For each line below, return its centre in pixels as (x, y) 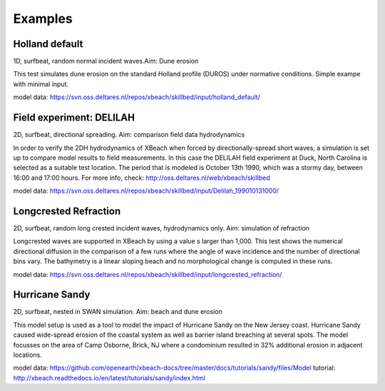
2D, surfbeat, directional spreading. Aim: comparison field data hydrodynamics (129, 135)
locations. (27, 355)
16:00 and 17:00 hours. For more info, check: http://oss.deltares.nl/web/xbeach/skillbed (142, 178)
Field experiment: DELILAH (74, 118)
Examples (43, 19)
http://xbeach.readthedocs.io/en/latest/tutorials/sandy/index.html (109, 377)
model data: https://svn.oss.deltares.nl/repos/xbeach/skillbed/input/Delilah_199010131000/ (146, 191)
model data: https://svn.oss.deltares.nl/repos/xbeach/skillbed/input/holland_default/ (137, 97)
